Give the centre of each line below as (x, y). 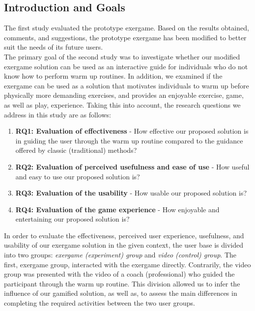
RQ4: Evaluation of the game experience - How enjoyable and (117, 209)
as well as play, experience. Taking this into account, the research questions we (122, 104)
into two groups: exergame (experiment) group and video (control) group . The (120, 255)
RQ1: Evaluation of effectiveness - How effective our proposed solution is (132, 131)
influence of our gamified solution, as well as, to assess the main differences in (121, 293)
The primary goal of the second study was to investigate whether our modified (122, 56)
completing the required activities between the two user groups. (99, 303)
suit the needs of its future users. (54, 47)
